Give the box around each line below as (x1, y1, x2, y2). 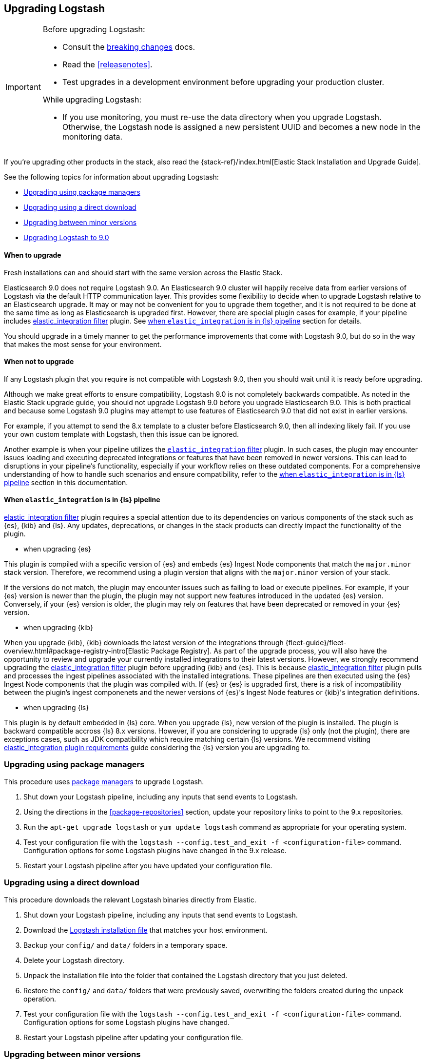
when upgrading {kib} (23, 623, 93, 632)
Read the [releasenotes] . (62, 60, 153, 70)
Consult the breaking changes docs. (62, 42, 195, 52)
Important (5, 82, 41, 92)
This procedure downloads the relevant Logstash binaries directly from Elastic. (4, 895, 256, 904)
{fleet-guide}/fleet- (285, 638, 347, 647)
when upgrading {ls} (23, 703, 89, 712)
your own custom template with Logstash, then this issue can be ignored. (4, 429, 239, 438)
